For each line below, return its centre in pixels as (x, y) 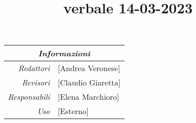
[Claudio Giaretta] (89, 82)
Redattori (34, 68)
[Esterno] (73, 111)
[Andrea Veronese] (89, 68)
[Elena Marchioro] (89, 97)
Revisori (36, 82)
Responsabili (29, 97)
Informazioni (64, 53)
